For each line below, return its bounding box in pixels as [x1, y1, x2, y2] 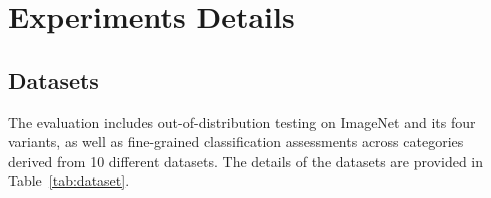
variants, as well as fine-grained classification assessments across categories [8, 131, 464, 152]
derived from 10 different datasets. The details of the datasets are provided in [8, 150, 484, 171]
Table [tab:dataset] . [8, 170, 130, 191]
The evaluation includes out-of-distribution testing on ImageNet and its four [8, 111, 476, 132]
